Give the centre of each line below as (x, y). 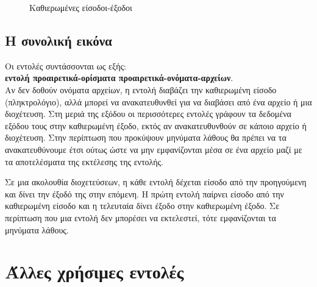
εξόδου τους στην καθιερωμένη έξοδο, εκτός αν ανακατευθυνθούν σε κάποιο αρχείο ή (156, 125)
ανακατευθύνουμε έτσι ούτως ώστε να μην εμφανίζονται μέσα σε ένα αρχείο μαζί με (154, 149)
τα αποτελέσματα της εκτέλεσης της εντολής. (84, 161)
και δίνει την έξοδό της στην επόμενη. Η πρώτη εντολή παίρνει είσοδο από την (144, 193)
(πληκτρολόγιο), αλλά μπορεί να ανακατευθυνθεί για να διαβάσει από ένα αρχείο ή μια (158, 101)
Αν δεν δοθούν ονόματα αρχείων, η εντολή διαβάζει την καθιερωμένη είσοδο (141, 89)
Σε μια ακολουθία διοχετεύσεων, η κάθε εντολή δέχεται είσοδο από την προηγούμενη (156, 182)
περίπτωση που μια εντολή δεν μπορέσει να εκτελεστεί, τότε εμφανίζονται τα (141, 217)
